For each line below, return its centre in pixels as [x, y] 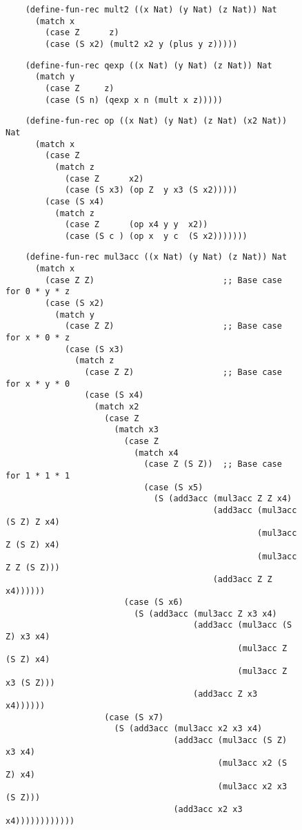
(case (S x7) [134, 717]
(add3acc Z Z [242, 579]
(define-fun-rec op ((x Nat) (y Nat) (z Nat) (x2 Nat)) [156, 121]
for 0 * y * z [38, 292]
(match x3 [136, 430]
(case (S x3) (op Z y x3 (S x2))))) [151, 190]
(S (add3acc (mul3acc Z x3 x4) [205, 614]
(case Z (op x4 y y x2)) [136, 225]
